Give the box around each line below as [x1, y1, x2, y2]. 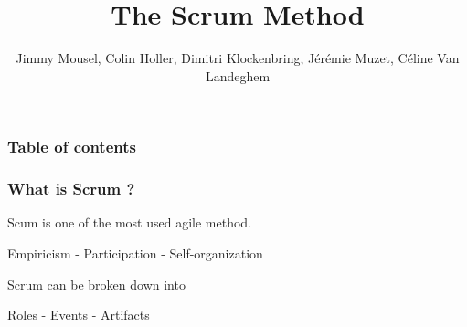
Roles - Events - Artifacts [7, 305, 150, 324]
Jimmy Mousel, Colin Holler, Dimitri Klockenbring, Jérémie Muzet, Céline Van [16, 48, 460, 68]
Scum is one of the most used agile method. [7, 213, 251, 232]
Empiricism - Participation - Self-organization [7, 244, 263, 263]
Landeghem [205, 66, 271, 85]
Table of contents [7, 135, 136, 158]
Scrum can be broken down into [7, 274, 186, 293]
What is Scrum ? [7, 177, 135, 200]
